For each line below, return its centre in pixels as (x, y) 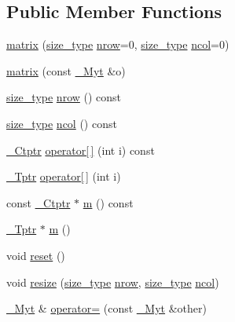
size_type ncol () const (62, 123)
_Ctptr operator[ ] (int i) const (81, 150)
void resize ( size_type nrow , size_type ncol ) (113, 282)
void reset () (36, 255)
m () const (108, 202)
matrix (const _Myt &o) (66, 70)
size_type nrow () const (64, 97)
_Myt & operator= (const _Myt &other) (106, 308)
